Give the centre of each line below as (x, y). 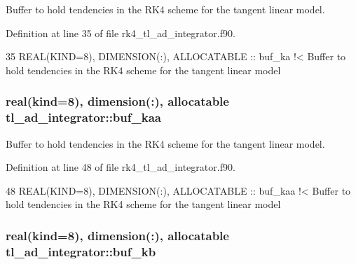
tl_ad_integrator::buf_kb (81, 251)
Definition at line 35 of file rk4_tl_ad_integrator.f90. (121, 33)
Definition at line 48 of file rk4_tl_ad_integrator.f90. (121, 167)
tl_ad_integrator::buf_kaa (83, 117)
